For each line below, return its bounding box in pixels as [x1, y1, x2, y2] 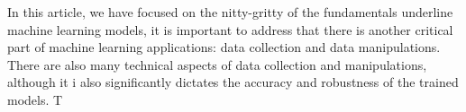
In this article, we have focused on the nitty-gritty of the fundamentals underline [7, 3, 453, 21]
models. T [7, 90, 63, 108]
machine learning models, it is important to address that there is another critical [7, 20, 453, 39]
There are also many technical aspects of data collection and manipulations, [7, 55, 427, 73]
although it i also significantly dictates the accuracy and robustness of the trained [7, 73, 459, 91]
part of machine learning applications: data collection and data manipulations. [7, 38, 441, 56]
